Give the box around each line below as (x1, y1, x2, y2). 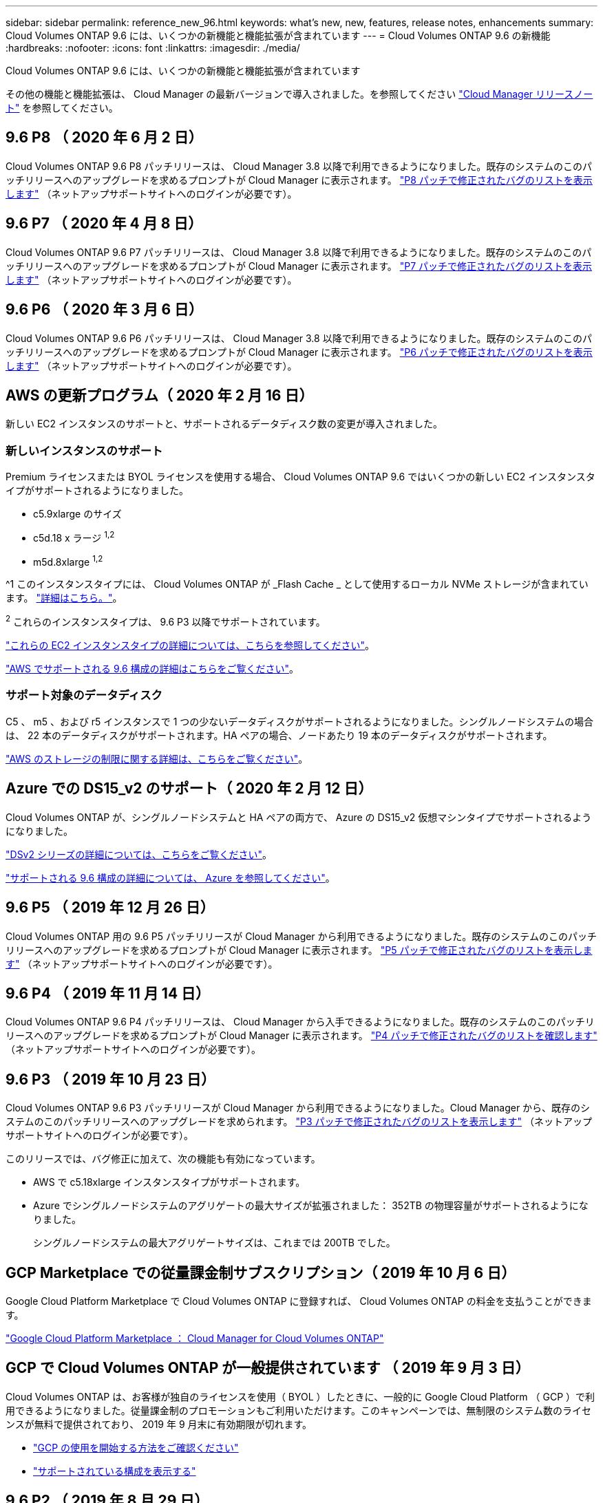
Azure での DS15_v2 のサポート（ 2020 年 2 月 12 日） (6, 780, 373, 798)
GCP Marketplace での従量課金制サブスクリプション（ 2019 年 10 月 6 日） (6, 1264, 516, 1281)
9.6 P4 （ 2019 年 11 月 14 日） (6, 984, 211, 1002)
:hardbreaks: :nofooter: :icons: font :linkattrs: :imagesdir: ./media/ (6, 42, 300, 54)
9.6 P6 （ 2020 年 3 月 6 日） (6, 301, 204, 319)
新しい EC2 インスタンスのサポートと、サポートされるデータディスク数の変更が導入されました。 (6, 418, 443, 430)
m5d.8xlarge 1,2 (33, 553, 103, 568)
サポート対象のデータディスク (6, 688, 162, 703)
